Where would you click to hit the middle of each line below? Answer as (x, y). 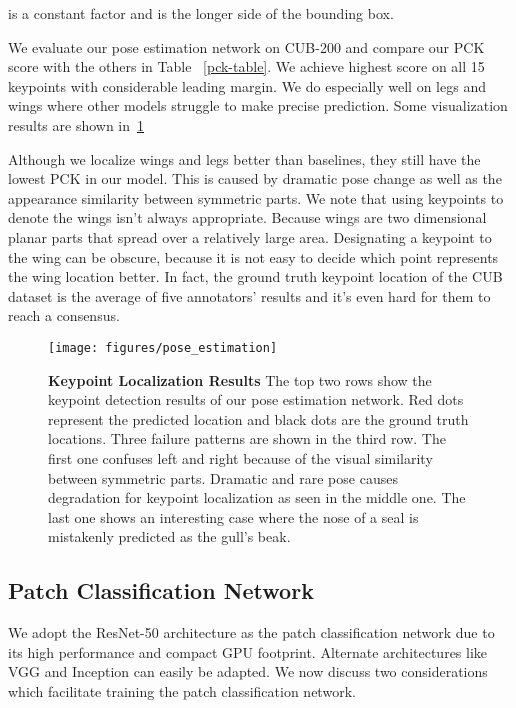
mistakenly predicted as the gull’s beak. (169, 536)
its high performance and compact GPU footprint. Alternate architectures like (248, 651)
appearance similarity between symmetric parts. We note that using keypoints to (256, 197)
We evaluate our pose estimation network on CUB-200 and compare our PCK (246, 46)
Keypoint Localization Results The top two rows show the (240, 379)
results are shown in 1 (76, 124)
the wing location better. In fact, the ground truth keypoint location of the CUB (255, 276)
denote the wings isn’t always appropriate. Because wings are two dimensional (247, 217)
